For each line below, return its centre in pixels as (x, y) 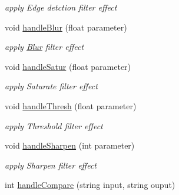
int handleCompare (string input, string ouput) (90, 185)
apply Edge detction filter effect (61, 7)
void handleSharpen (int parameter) (70, 145)
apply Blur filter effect (44, 47)
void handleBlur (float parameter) (66, 27)
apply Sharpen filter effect (51, 165)
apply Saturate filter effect (51, 86)
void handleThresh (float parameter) (71, 105)
